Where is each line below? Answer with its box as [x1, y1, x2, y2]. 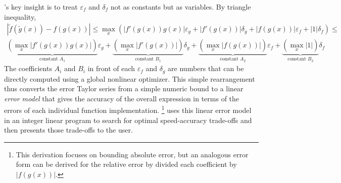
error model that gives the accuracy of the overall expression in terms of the [4, 93, 239, 103]
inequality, [4, 11, 36, 22]
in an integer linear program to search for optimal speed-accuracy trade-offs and [4, 114, 252, 125]
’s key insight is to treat [4, 2, 78, 12]
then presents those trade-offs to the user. [4, 125, 133, 135]
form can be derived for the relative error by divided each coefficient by [16, 159, 237, 169]
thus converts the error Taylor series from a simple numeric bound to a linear [4, 83, 243, 94]
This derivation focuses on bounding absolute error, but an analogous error [16, 149, 249, 159]
